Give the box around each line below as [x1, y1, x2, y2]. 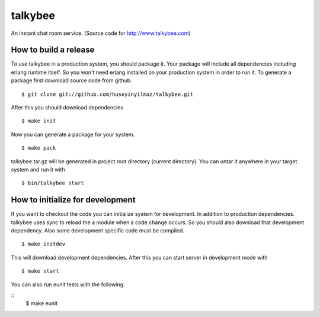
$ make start [21, 268, 59, 274]
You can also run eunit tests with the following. [11, 281, 125, 288]
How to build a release [11, 45, 95, 55]
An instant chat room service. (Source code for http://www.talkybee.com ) [11, 30, 191, 37]
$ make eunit [25, 300, 58, 307]
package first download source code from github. [11, 77, 133, 84]
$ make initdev [21, 241, 66, 248]
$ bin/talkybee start [21, 180, 84, 186]
